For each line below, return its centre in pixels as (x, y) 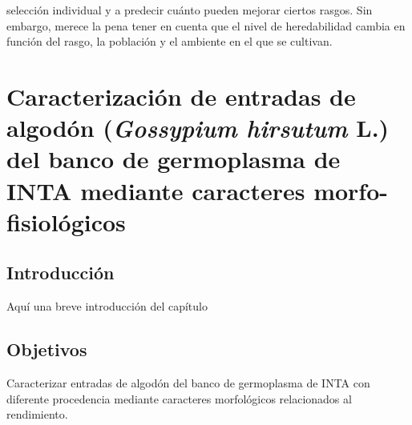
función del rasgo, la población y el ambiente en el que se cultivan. (170, 41)
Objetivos (47, 349)
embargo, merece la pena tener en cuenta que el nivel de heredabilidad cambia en (206, 25)
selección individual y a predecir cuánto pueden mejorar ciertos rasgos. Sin (190, 10)
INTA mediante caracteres (156, 190)
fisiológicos (66, 221)
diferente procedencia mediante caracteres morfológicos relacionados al (179, 398)
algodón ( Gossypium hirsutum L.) (198, 128)
